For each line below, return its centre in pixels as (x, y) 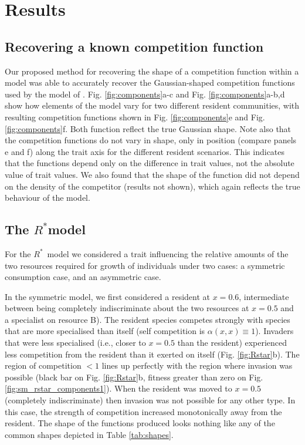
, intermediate (264, 296)
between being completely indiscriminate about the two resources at (127, 308)
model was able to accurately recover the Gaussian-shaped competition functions (150, 82)
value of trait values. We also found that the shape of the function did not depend (152, 174)
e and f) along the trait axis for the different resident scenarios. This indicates (145, 151)
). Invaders (274, 331)
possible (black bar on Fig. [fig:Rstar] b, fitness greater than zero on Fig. (134, 377)
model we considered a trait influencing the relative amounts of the (168, 253)
